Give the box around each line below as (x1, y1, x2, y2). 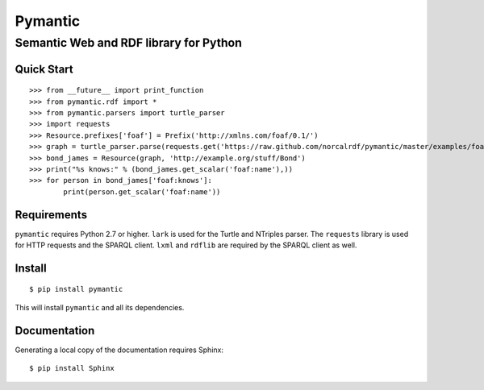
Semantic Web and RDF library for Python (15, 35, 242, 50)
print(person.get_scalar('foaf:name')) (63, 187, 221, 197)
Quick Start (15, 62, 73, 76)
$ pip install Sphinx (29, 363, 115, 373)
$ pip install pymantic (29, 284, 123, 294)
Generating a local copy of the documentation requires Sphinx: (15, 345, 223, 355)
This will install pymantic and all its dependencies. (15, 302, 185, 312)
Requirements (15, 208, 88, 222)
